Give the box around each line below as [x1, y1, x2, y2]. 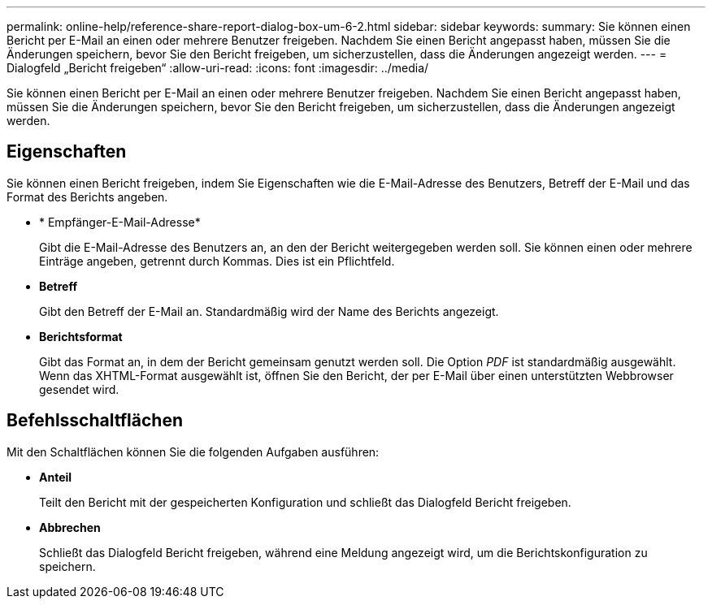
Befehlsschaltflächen [7, 410, 183, 431]
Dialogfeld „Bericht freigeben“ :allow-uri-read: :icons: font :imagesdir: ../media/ [7, 61, 429, 75]
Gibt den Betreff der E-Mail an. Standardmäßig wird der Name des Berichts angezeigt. [39, 304, 499, 318]
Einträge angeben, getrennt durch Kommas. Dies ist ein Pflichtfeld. [39, 253, 395, 268]
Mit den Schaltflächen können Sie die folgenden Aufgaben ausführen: [7, 444, 380, 459]
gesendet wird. [39, 382, 119, 396]
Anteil [39, 469, 72, 484]
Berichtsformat [39, 329, 123, 344]
